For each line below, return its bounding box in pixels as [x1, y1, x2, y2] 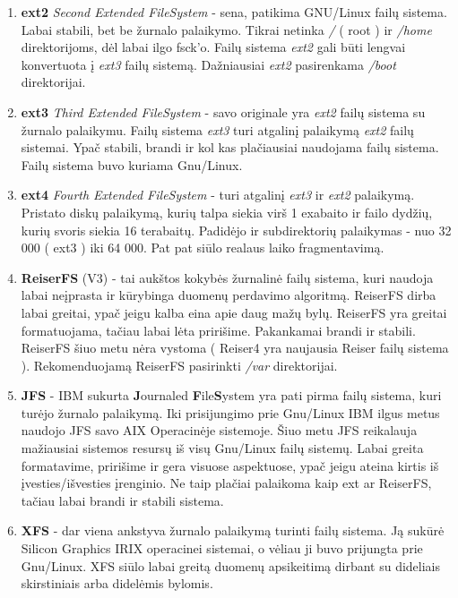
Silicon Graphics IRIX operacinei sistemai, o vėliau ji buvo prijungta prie [21, 539, 423, 558]
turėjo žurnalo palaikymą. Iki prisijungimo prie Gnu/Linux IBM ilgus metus [21, 403, 440, 422]
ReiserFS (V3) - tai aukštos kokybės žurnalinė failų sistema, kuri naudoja [21, 268, 434, 286]
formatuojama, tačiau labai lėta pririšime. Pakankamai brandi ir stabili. [21, 320, 416, 339]
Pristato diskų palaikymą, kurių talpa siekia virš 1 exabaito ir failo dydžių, [21, 202, 433, 221]
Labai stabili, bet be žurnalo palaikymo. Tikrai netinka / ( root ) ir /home [21, 20, 432, 38]
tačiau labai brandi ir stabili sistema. [21, 491, 224, 509]
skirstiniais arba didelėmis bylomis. [21, 574, 213, 593]
